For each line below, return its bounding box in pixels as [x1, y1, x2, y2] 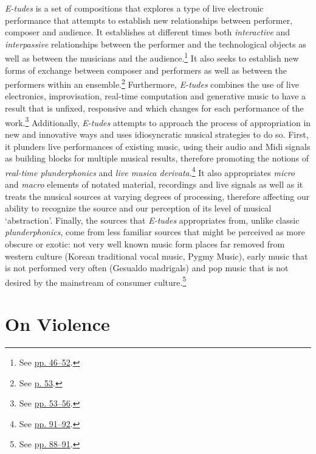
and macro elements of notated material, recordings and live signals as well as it [5, 177, 303, 190]
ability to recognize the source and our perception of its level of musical [5, 202, 272, 215]
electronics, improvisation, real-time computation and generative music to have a [5, 90, 306, 102]
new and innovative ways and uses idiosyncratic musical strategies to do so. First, [5, 127, 309, 140]
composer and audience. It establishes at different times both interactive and [5, 26, 290, 38]
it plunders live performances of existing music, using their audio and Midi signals [5, 140, 311, 152]
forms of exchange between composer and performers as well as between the [5, 63, 287, 76]
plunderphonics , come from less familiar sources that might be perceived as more [5, 225, 305, 238]
